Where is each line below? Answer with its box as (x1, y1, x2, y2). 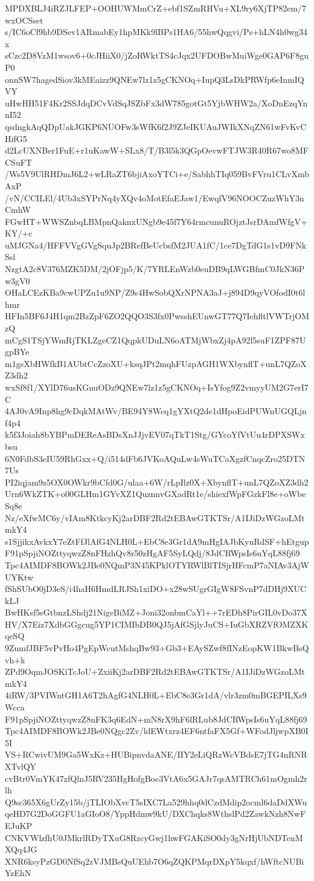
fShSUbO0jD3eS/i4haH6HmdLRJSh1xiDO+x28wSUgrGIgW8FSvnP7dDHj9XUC (5, 582, 307, 595)
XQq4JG (5, 843, 37, 856)
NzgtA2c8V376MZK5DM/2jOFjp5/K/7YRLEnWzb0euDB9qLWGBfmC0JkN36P (5, 262, 305, 275)
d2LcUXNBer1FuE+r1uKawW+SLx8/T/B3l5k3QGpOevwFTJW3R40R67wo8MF (5, 144, 309, 157)
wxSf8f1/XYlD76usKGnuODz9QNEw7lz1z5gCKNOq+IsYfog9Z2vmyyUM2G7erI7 (5, 381, 309, 393)
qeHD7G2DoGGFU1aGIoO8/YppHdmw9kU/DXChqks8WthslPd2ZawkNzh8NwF (5, 807, 306, 820)
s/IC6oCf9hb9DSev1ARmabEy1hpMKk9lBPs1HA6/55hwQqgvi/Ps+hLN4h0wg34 (5, 25, 307, 38)
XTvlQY (5, 760, 37, 772)
